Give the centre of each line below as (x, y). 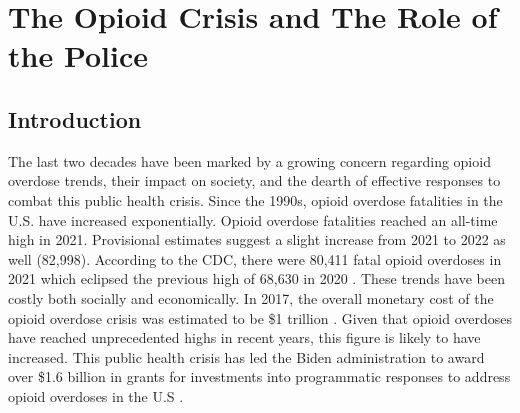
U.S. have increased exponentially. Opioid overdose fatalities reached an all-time (253, 219)
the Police (78, 55)
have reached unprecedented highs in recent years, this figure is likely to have (244, 337)
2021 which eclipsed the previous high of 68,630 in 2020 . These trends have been (256, 278)
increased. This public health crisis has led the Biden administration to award (246, 356)
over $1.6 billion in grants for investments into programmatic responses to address (259, 376)
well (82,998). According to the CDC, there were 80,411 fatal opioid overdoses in (255, 258)
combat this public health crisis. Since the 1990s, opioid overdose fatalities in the (255, 199)
